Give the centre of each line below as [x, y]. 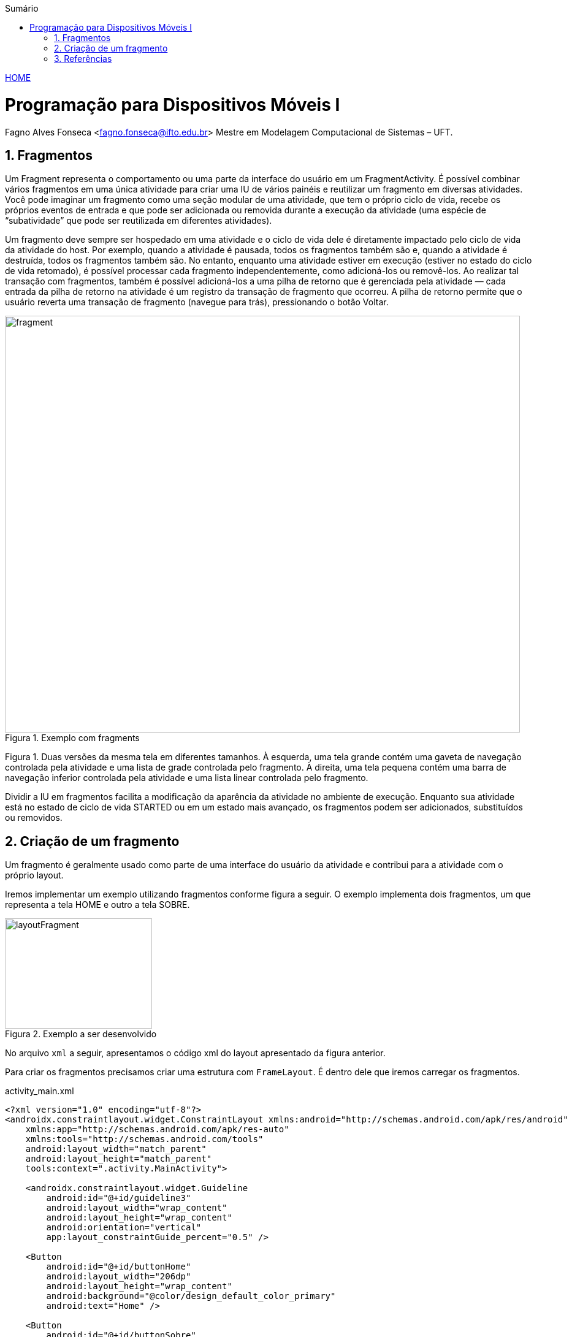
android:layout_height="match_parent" [119, 1159]
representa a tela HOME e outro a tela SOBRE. [97, 905]
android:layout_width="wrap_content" [137, 1208]
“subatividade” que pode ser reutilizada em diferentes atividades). [139, 221]
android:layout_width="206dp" [119, 1277]
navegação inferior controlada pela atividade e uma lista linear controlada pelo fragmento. [187, 778]
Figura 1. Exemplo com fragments [72, 738]
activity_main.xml [40, 1091]
